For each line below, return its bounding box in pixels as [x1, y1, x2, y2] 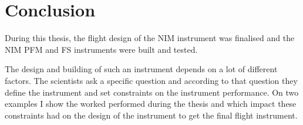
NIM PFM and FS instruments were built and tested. [5, 43, 198, 55]
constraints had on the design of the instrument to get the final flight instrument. [5, 109, 298, 121]
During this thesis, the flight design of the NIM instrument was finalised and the [5, 32, 295, 44]
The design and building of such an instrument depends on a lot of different [5, 63, 278, 75]
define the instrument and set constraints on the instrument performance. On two [5, 86, 299, 98]
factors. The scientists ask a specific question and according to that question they [5, 74, 298, 86]
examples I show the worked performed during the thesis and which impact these [5, 97, 297, 110]
